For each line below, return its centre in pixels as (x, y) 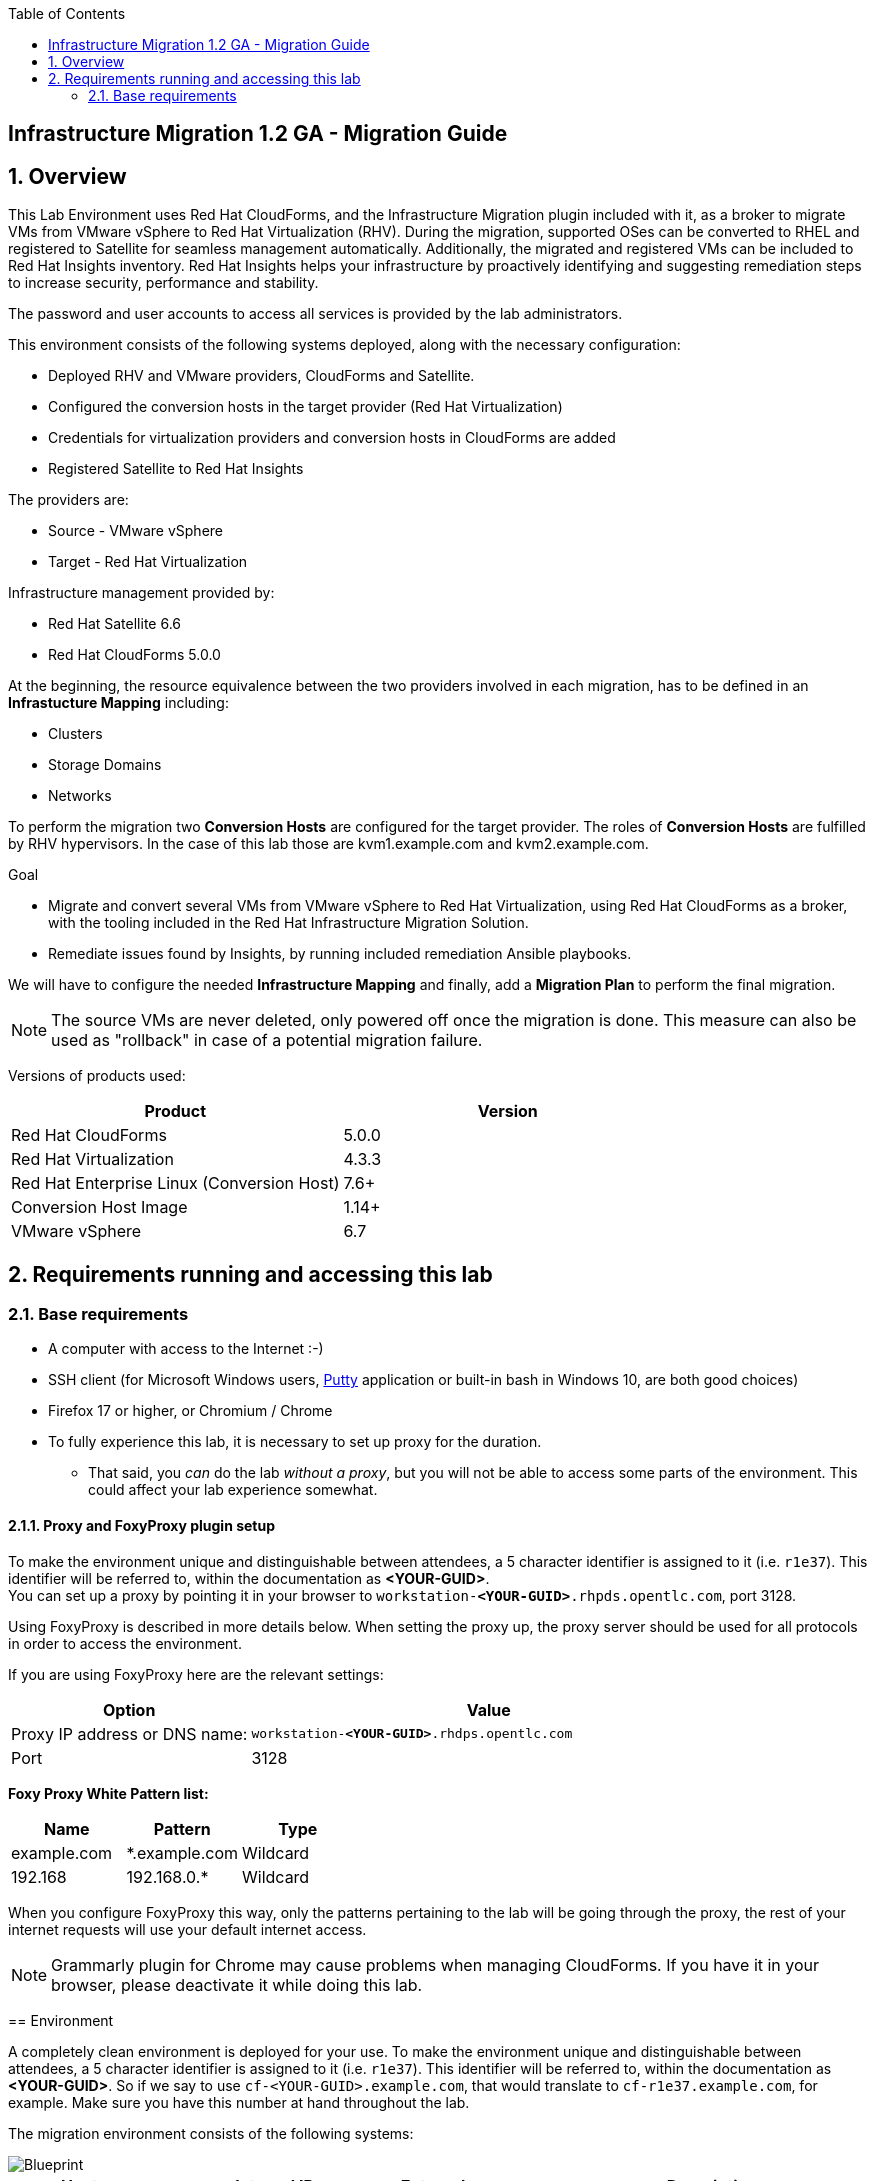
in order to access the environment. (125, 1643)
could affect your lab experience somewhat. (233, 1490)
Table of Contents (67, 13)
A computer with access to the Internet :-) (186, 1349)
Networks (80, 796)
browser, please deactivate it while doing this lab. (237, 1984)
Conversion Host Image (99, 1207)
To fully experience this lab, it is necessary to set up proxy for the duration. (295, 1442)
